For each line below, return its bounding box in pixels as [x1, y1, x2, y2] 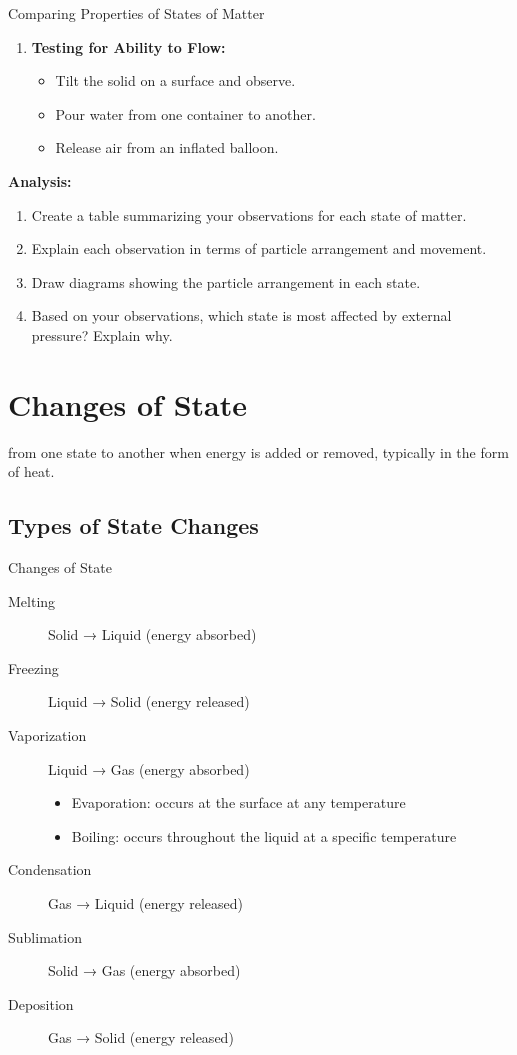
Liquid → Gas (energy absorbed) [48, 758, 250, 779]
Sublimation [8, 926, 82, 947]
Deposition [8, 993, 74, 1014]
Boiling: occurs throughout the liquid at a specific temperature [71, 825, 457, 846]
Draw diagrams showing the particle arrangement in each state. [31, 271, 421, 292]
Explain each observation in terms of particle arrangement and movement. [31, 238, 487, 259]
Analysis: [8, 170, 72, 191]
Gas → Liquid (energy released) [48, 892, 243, 913]
